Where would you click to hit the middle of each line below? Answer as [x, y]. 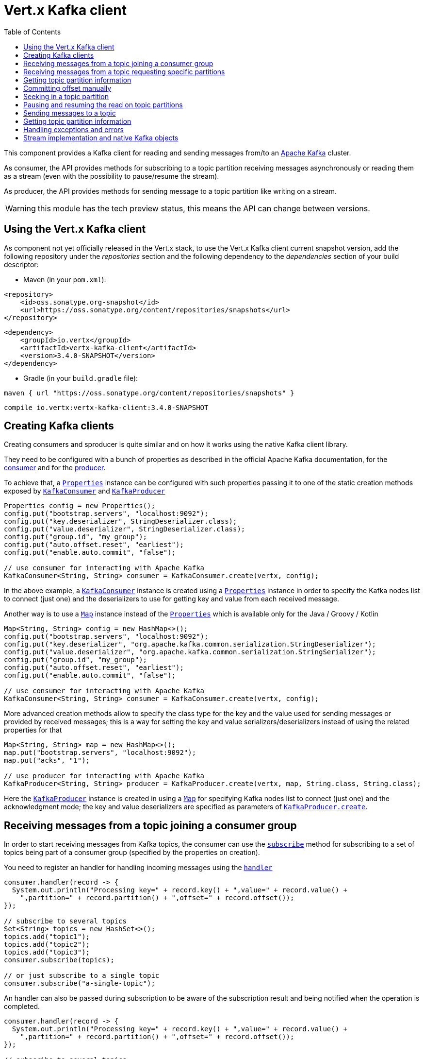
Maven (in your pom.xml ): [65, 279]
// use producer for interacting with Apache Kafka [104, 776]
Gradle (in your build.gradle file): [81, 378]
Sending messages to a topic [70, 113]
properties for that [33, 730]
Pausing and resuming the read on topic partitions [103, 104]
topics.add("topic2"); [47, 945]
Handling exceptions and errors [73, 129]
